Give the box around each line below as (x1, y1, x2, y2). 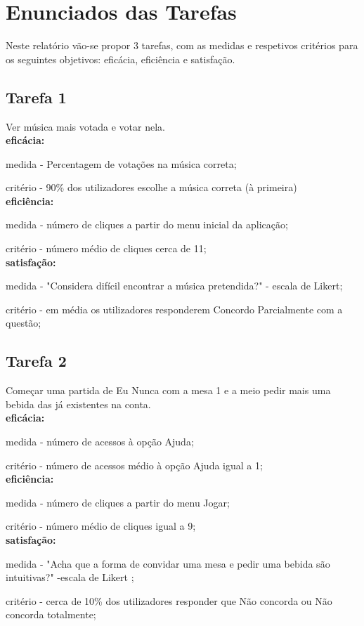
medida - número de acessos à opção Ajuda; (6, 434, 194, 449)
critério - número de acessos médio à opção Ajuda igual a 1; (6, 457, 263, 472)
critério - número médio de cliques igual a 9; (6, 519, 196, 533)
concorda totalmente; (6, 607, 96, 622)
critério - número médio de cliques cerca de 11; (6, 241, 207, 256)
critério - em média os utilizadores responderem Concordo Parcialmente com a (6, 301, 343, 316)
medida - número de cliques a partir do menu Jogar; (6, 495, 230, 509)
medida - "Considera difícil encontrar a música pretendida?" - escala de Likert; (6, 278, 343, 293)
